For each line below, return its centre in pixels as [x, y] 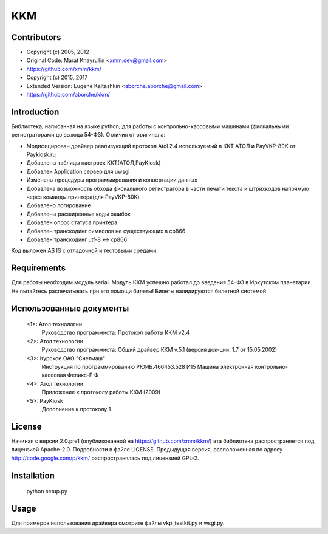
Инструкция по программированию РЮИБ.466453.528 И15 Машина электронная [148, 367]
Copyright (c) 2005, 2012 [58, 52]
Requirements [39, 268]
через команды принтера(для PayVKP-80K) [83, 197]
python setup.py [47, 491]
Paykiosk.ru [41, 154]
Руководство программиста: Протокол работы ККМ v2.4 [116, 333]
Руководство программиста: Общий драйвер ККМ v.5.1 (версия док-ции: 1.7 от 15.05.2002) [159, 350]
